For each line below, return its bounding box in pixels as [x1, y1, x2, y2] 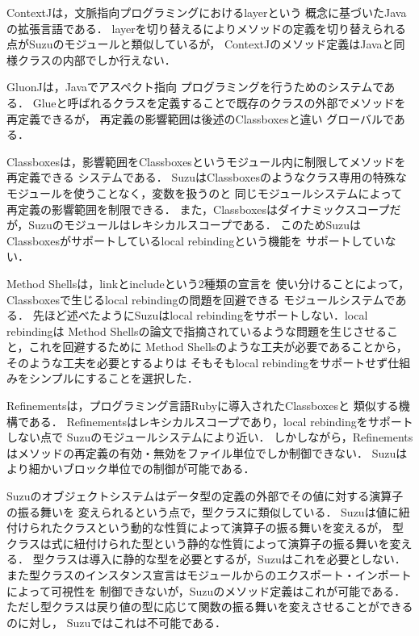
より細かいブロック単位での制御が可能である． [6, 460, 255, 477]
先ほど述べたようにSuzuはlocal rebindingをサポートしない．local [32, 307, 368, 324]
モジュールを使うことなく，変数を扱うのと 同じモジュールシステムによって [6, 184, 403, 201]
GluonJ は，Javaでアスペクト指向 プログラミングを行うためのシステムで [6, 78, 384, 95]
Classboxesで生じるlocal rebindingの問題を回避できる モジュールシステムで [6, 291, 396, 308]
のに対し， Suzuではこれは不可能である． [6, 613, 227, 630]
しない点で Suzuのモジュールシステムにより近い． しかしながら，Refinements [6, 429, 413, 446]
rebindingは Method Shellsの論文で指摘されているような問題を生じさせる [6, 322, 388, 339]
